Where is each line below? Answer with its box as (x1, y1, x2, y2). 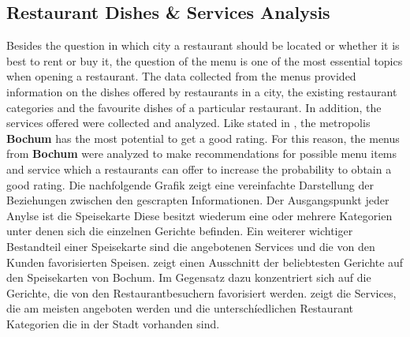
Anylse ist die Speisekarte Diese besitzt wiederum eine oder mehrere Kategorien (6, 207, 393, 223)
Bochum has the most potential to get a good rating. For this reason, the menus (6, 129, 400, 146)
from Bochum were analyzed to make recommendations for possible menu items (6, 145, 397, 162)
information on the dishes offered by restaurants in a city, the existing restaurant (6, 83, 397, 99)
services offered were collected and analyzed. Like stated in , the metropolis (6, 114, 371, 131)
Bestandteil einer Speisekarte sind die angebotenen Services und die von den (6, 238, 375, 254)
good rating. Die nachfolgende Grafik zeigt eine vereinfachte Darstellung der (6, 176, 374, 193)
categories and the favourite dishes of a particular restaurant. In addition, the (6, 99, 382, 115)
